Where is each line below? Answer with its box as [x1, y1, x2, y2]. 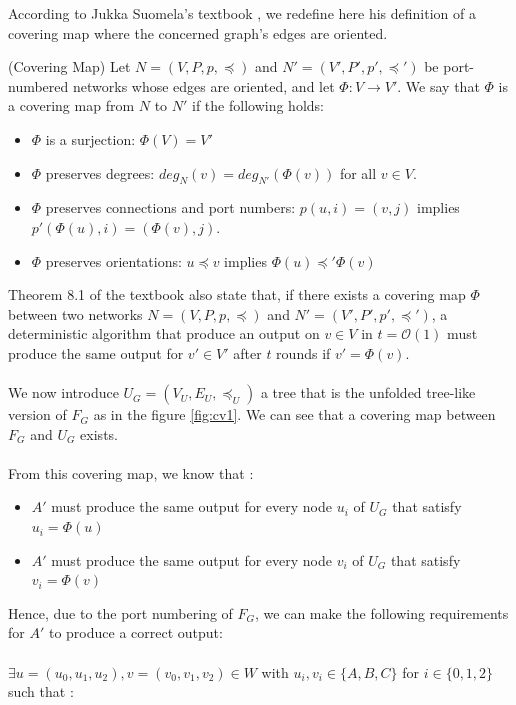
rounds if [276, 342, 331, 363]
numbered [8, 75, 69, 96]
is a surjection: [45, 128, 136, 149]
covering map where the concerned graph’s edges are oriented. [8, 22, 388, 43]
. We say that [397, 75, 480, 96]
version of [8, 404, 67, 425]
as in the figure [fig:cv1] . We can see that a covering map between [93, 404, 496, 425]
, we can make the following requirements [255, 602, 509, 623]
